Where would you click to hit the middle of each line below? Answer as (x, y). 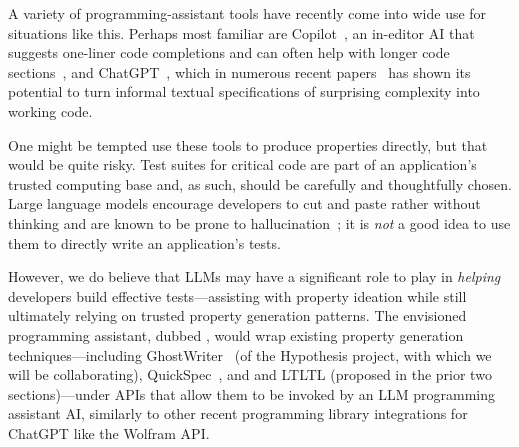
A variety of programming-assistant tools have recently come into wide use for (247, 13)
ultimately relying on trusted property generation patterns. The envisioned (237, 315)
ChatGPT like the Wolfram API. (109, 432)
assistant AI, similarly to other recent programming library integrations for (238, 413)
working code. (50, 110)
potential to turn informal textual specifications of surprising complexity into (244, 91)
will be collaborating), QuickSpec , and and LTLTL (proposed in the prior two (250, 374)
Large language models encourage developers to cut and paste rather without (244, 203)
